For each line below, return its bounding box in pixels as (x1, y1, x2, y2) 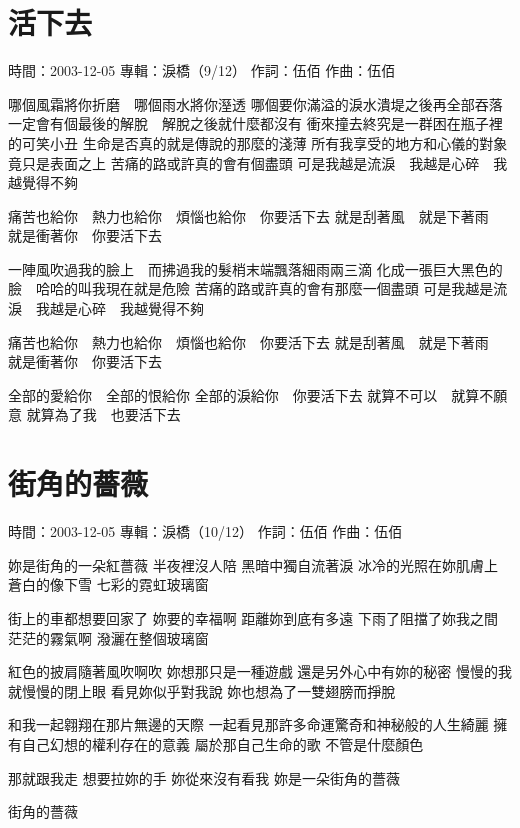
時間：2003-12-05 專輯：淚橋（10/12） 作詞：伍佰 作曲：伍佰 (8, 521, 403, 542)
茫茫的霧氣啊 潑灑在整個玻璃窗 (8, 627, 209, 648)
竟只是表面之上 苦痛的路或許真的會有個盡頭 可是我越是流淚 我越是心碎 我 (8, 152, 508, 173)
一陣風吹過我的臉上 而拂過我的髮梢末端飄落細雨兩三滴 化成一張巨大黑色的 (8, 258, 503, 279)
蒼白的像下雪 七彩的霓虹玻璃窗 (8, 574, 209, 595)
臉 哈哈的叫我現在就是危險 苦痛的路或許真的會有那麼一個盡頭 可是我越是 (8, 278, 494, 299)
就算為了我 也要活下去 (26, 404, 181, 425)
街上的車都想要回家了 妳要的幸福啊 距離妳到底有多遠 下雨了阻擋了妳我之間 (8, 607, 498, 628)
